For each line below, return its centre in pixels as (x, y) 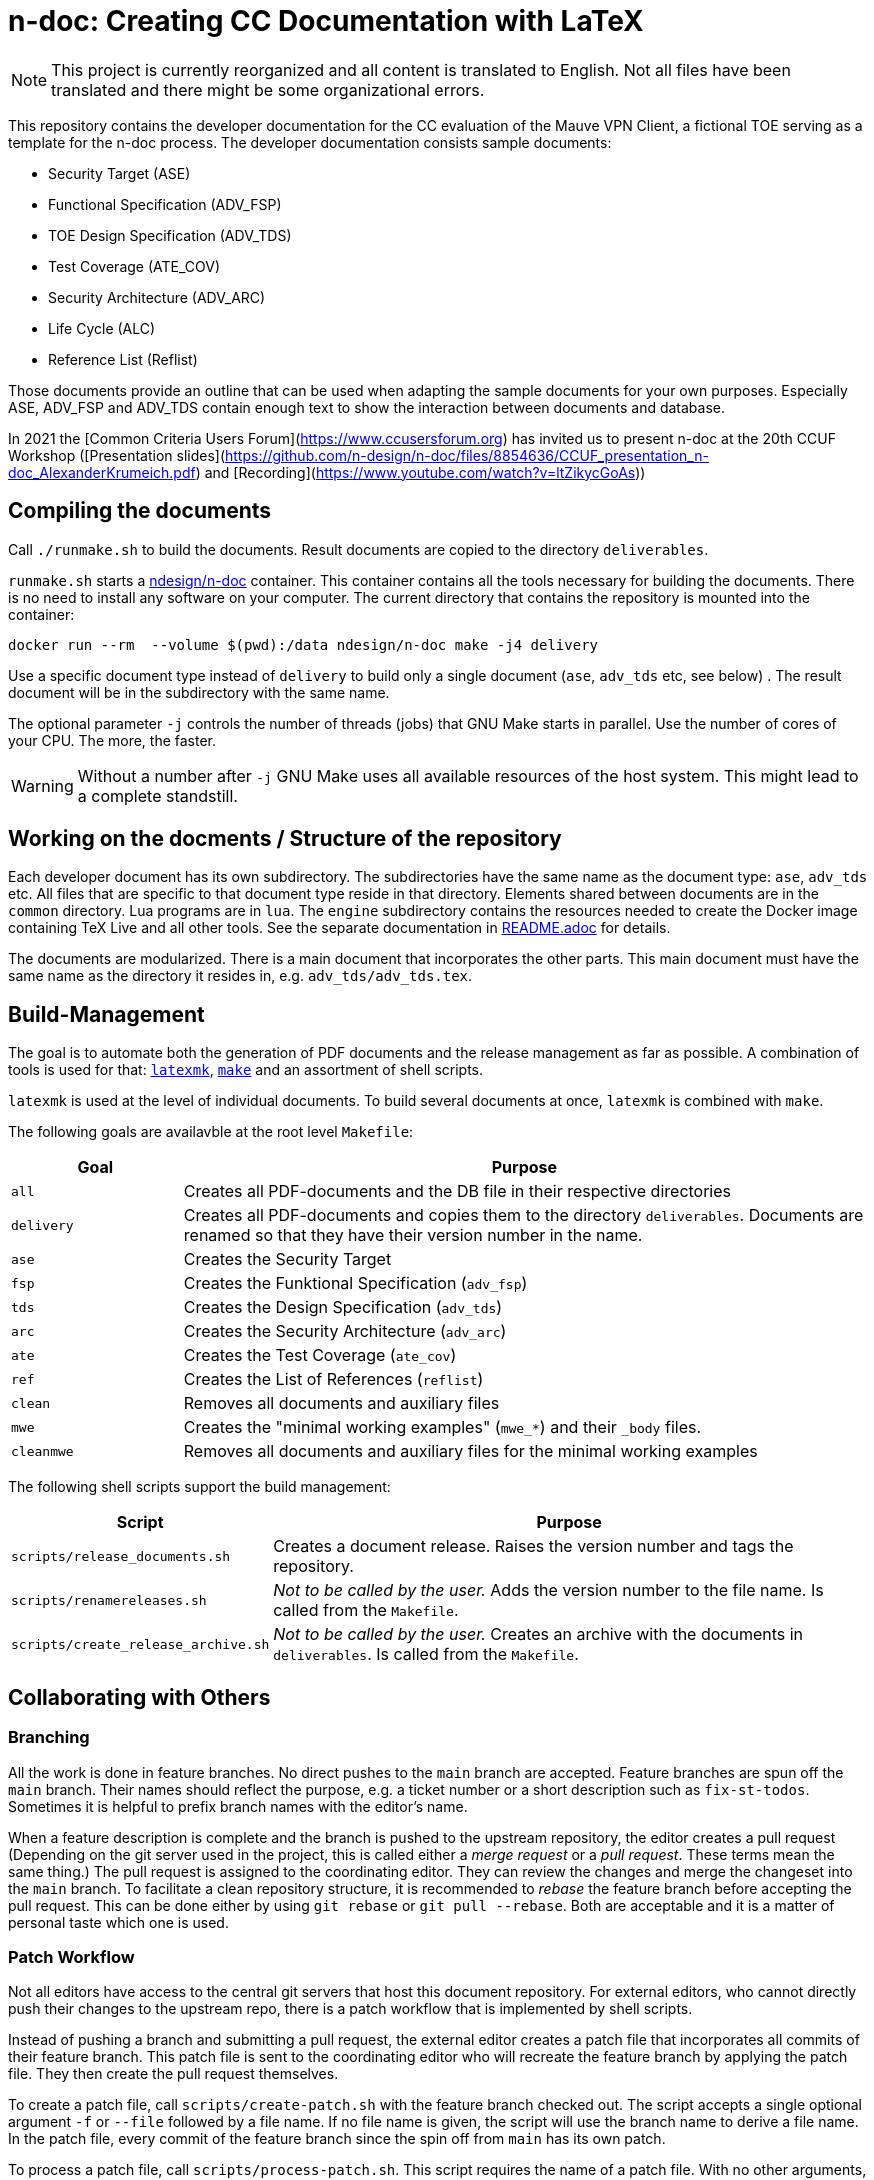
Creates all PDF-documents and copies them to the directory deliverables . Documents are (523, 1215)
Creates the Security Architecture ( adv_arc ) (345, 1331)
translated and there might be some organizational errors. (268, 89)
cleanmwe (42, 1451)
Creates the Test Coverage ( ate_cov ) (320, 1355)
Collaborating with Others (139, 1697)
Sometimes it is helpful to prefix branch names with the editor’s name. (238, 1806)
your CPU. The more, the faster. (112, 740)
